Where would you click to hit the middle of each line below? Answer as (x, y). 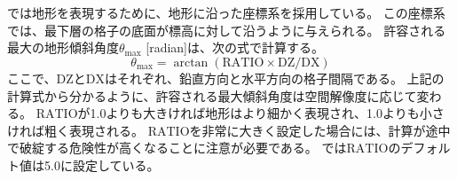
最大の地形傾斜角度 (63, 47)
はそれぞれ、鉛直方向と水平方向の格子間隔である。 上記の (274, 78)
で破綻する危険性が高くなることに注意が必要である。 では (177, 148)
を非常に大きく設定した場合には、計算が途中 (320, 130)
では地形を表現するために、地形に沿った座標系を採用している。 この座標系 (226, 13)
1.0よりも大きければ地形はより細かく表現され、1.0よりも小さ (267, 113)
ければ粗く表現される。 (75, 130)
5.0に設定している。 (102, 164)
